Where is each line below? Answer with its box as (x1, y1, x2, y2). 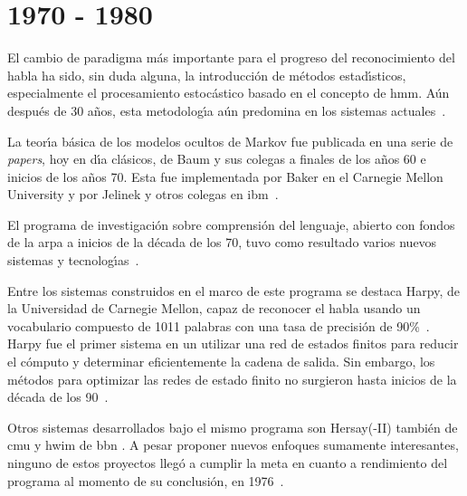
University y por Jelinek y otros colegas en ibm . (7, 185, 279, 204)
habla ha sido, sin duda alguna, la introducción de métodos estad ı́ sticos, (7, 65, 406, 84)
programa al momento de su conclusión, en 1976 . (7, 471, 284, 490)
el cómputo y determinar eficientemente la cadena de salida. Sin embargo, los (7, 352, 435, 371)
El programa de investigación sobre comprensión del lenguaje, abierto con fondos (7, 215, 455, 234)
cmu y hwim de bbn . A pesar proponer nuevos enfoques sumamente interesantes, (7, 435, 459, 454)
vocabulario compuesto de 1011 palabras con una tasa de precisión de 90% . (7, 316, 430, 335)
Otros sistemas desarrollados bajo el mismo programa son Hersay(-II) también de (7, 417, 458, 436)
